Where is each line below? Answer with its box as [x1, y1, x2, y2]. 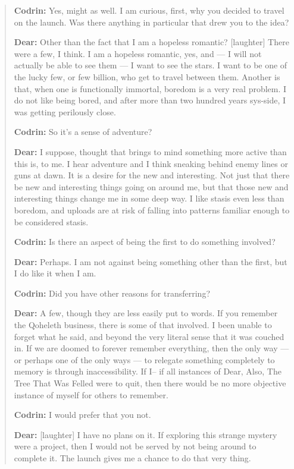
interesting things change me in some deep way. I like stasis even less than [14, 192, 284, 204]
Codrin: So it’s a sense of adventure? [14, 125, 152, 138]
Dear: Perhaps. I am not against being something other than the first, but [14, 255, 287, 267]
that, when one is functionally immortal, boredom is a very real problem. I [14, 82, 287, 95]
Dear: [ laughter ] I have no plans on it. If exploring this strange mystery [14, 428, 277, 440]
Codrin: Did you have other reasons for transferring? [14, 287, 211, 299]
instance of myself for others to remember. [14, 388, 168, 401]
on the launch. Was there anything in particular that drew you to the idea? [14, 15, 289, 28]
